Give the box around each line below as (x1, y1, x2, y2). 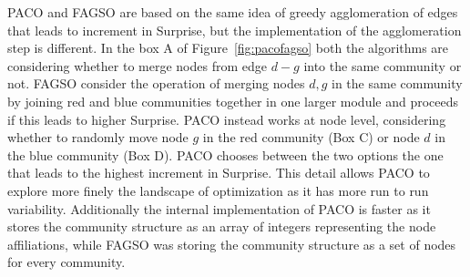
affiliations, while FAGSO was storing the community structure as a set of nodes (7, 234, 456, 253)
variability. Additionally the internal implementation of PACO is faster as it (7, 199, 431, 218)
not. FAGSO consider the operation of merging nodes (7, 74, 305, 93)
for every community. (7, 252, 126, 272)
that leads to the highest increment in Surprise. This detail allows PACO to (7, 163, 430, 182)
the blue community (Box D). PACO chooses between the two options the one (7, 145, 444, 164)
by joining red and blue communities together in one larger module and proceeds (7, 91, 459, 110)
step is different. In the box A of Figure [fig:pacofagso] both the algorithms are (7, 38, 449, 57)
